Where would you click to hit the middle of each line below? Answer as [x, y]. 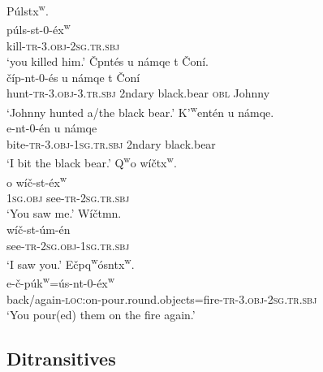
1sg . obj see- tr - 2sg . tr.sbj [68, 197]
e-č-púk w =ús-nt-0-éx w [61, 282]
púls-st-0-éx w [39, 28]
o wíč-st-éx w [37, 180]
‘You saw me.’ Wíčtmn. [64, 213]
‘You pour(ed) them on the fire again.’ [101, 315]
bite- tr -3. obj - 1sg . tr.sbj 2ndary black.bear [111, 143]
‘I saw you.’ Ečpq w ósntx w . [71, 263]
